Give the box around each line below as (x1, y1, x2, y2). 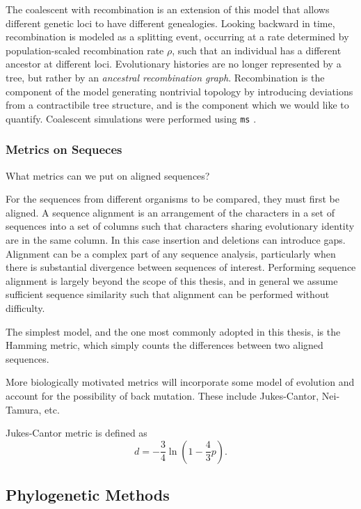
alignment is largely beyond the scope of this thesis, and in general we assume (6, 273, 338, 288)
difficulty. (6, 300, 45, 315)
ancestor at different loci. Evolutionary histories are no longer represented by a (6, 56, 342, 71)
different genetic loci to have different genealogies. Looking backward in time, (6, 15, 335, 30)
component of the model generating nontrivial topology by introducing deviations (6, 84, 353, 98)
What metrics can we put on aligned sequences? (6, 168, 210, 182)
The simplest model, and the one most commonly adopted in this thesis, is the (6, 324, 341, 338)
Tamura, (6, 402, 42, 416)
